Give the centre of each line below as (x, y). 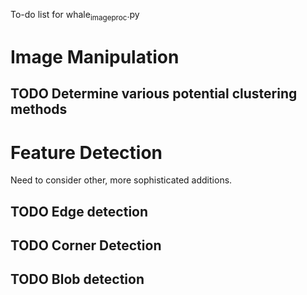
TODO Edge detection (79, 211)
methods (39, 109)
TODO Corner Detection (86, 245)
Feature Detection (86, 152)
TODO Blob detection (77, 279)
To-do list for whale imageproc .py (75, 16)
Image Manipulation (95, 56)
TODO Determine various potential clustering (154, 94)
